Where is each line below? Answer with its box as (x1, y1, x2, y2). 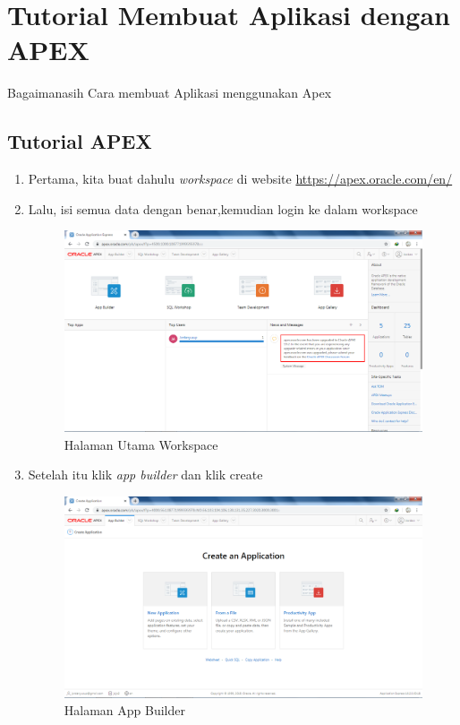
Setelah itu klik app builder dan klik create (28, 465, 263, 484)
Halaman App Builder (64, 701, 185, 720)
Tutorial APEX (7, 127, 152, 155)
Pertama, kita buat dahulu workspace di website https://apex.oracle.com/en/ (28, 169, 453, 188)
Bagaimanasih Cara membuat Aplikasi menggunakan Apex (7, 83, 332, 102)
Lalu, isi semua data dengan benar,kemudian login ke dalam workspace (28, 199, 418, 218)
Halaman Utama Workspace (64, 435, 218, 453)
